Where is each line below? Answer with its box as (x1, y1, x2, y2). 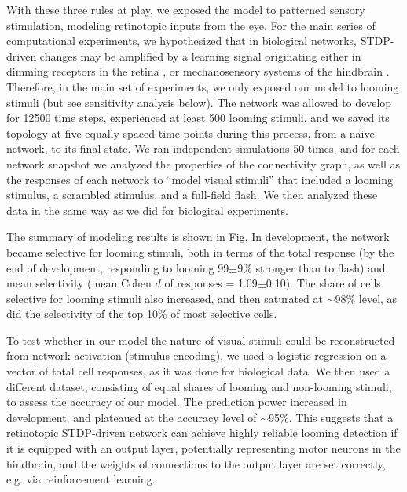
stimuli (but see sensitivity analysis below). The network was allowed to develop (6, 94, 392, 110)
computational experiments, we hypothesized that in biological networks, (6, 32, 357, 49)
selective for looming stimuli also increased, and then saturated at (6, 290, 323, 306)
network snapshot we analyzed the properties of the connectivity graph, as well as (6, 155, 401, 172)
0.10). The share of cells (266, 275, 381, 291)
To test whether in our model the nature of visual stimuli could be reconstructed (6, 331, 395, 348)
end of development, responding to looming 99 (6, 259, 229, 276)
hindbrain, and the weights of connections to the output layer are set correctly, (6, 455, 386, 472)
